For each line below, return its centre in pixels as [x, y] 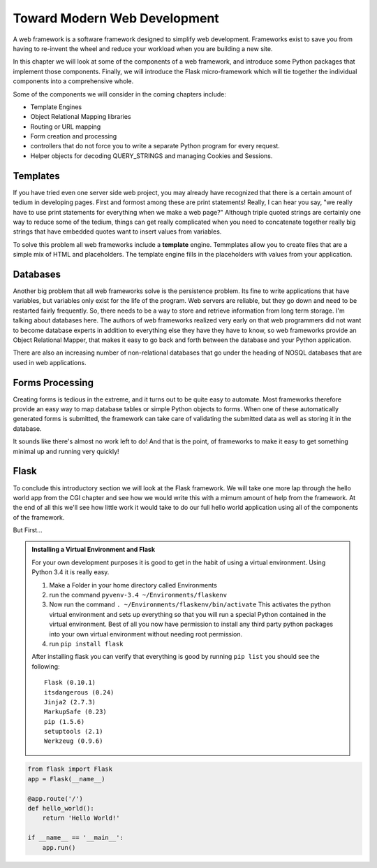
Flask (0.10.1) [70, 683]
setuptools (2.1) [74, 732]
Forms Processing [53, 382]
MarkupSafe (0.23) [76, 712]
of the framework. [39, 517]
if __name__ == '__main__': [75, 838]
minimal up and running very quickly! [66, 451]
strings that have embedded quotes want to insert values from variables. [117, 232]
